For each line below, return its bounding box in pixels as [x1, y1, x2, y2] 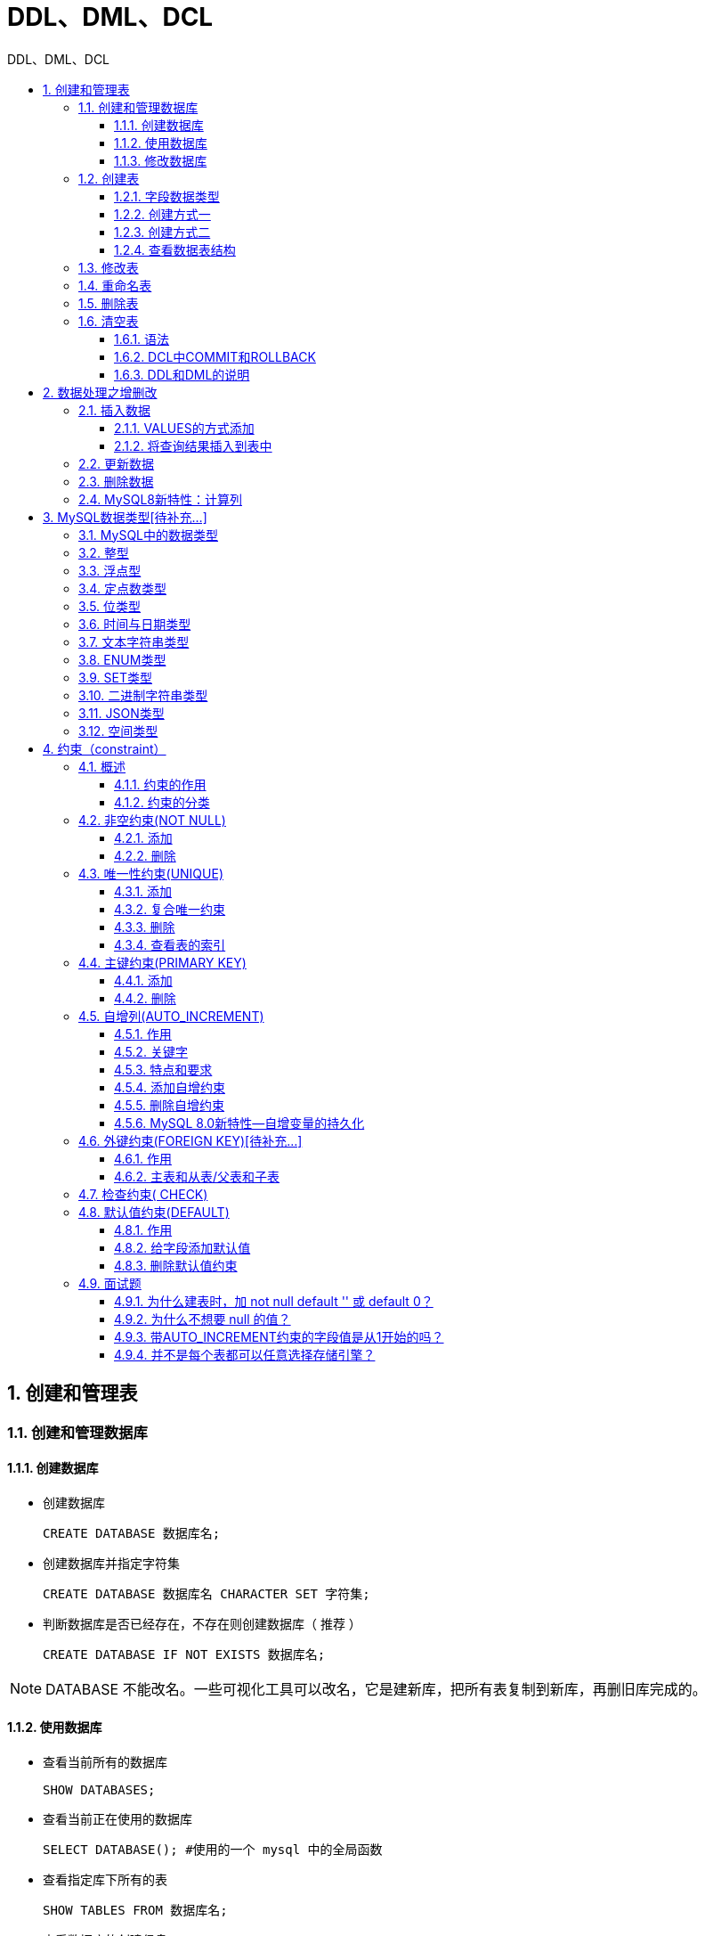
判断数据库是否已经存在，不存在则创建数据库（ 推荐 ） [43, 1615, 361, 1631]
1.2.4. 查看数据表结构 [114, 241, 236, 257]
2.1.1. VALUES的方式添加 [114, 420, 255, 436]
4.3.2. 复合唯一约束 [114, 901, 226, 917]
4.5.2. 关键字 [114, 1043, 188, 1059]
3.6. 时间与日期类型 [78, 616, 191, 632]
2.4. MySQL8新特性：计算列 [78, 491, 242, 507]
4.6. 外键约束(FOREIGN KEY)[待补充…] [78, 1132, 303, 1148]
